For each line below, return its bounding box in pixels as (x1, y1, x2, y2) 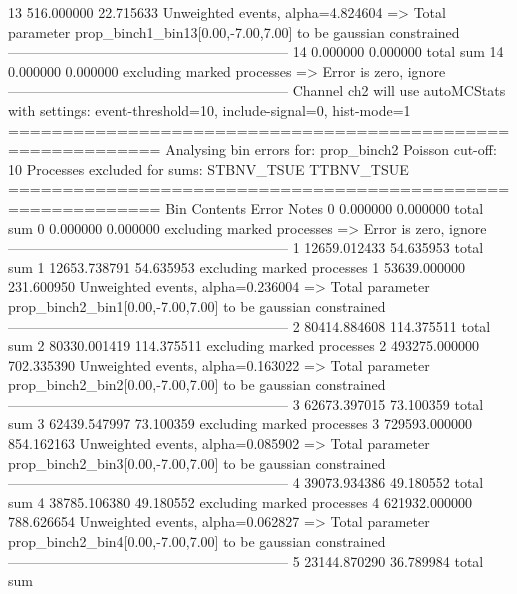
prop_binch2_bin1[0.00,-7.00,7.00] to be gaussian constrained (8, 295, 386, 316)
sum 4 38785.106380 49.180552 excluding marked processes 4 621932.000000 (8, 491, 472, 512)
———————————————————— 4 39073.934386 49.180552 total (8, 472, 484, 493)
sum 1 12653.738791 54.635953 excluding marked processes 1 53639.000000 (8, 256, 465, 277)
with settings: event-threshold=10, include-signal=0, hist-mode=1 (8, 99, 411, 120)
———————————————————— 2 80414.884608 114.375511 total (8, 315, 491, 336)
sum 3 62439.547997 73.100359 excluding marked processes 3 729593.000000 (8, 413, 472, 434)
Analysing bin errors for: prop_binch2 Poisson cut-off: (165, 139, 497, 160)
